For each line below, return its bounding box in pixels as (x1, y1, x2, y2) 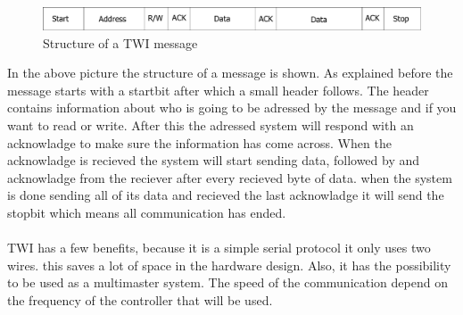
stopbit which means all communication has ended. (7, 203, 286, 222)
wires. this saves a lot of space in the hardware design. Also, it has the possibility (7, 255, 451, 274)
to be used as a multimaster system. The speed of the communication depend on (7, 273, 448, 292)
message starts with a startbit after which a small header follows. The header (7, 80, 429, 99)
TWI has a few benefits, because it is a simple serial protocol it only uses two (7, 238, 431, 257)
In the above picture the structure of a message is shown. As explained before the (7, 63, 453, 82)
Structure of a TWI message (43, 33, 198, 52)
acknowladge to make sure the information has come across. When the (7, 133, 392, 152)
